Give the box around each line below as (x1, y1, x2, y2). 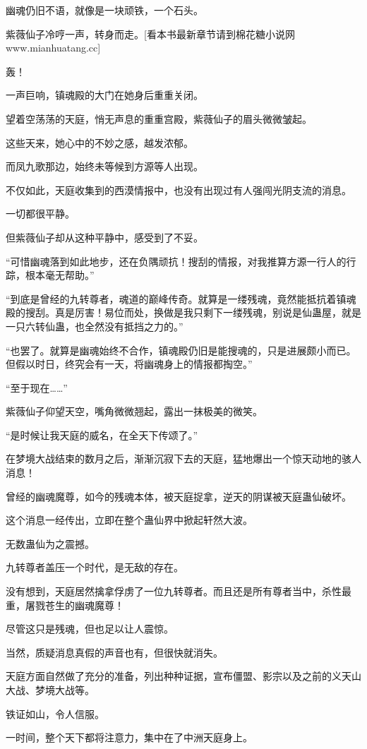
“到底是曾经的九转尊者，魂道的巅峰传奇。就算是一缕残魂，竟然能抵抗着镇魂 (6, 291, 356, 306)
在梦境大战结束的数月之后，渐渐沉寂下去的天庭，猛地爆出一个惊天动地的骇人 (6, 451, 361, 466)
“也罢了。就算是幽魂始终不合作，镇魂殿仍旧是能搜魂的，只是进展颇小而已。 (6, 342, 356, 357)
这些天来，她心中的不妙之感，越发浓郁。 (6, 135, 193, 150)
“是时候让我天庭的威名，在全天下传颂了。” (6, 427, 198, 442)
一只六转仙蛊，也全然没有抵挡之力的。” (6, 318, 183, 333)
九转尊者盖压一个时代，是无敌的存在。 (6, 560, 183, 575)
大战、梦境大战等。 (6, 683, 95, 697)
